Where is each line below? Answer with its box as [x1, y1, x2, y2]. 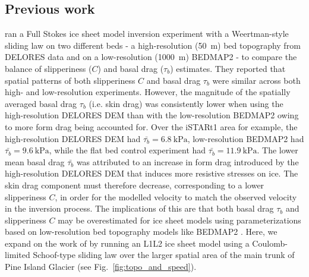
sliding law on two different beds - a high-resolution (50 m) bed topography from [5, 39, 301, 51]
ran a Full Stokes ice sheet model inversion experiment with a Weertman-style [5, 27, 289, 40]
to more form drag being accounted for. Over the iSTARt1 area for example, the [5, 120, 298, 133]
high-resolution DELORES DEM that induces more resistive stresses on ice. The [5, 167, 298, 180]
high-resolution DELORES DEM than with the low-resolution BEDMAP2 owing [5, 109, 299, 121]
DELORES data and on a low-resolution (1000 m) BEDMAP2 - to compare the [5, 51, 297, 63]
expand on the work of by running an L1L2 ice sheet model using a [5, 237, 250, 249]
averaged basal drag [5, 97, 77, 109]
